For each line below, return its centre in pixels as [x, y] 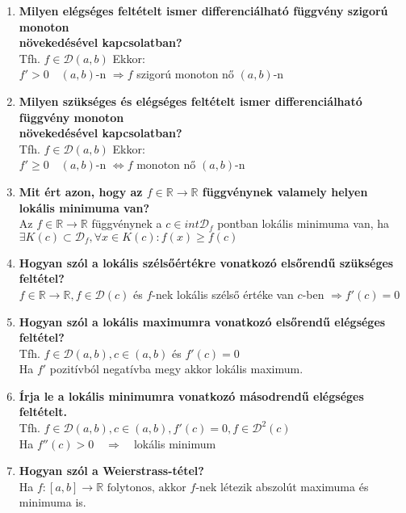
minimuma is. [52, 502]
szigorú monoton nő [185, 74]
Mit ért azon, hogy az [81, 191]
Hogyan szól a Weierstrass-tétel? [111, 471]
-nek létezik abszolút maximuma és [282, 486]
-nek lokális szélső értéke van [223, 294]
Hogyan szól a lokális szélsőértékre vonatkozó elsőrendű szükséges [206, 262]
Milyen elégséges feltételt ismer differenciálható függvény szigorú [203, 11]
